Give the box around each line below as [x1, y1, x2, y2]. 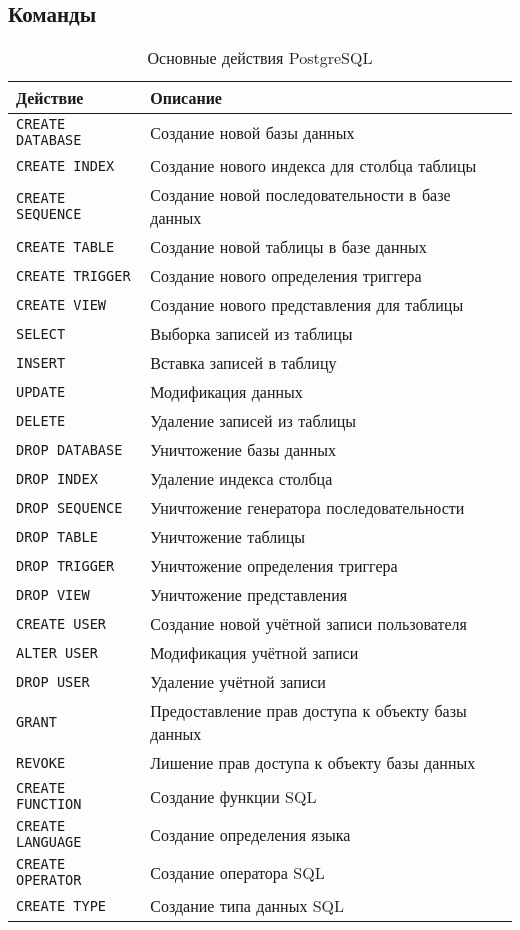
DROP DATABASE [16, 441, 123, 458]
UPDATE [16, 383, 66, 400]
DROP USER [16, 673, 90, 690]
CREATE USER [16, 615, 107, 632]
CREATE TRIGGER [16, 267, 131, 284]
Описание [150, 86, 222, 110]
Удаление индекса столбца [150, 467, 333, 491]
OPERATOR [16, 872, 82, 889]
